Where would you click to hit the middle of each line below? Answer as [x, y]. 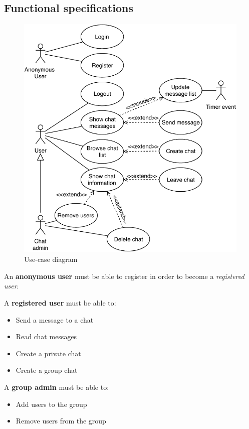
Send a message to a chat [55, 319]
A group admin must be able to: [57, 387]
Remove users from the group [61, 421]
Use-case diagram [51, 259]
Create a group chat [47, 370]
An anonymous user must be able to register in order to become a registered [124, 276]
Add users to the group [51, 404]
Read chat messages [46, 336]
